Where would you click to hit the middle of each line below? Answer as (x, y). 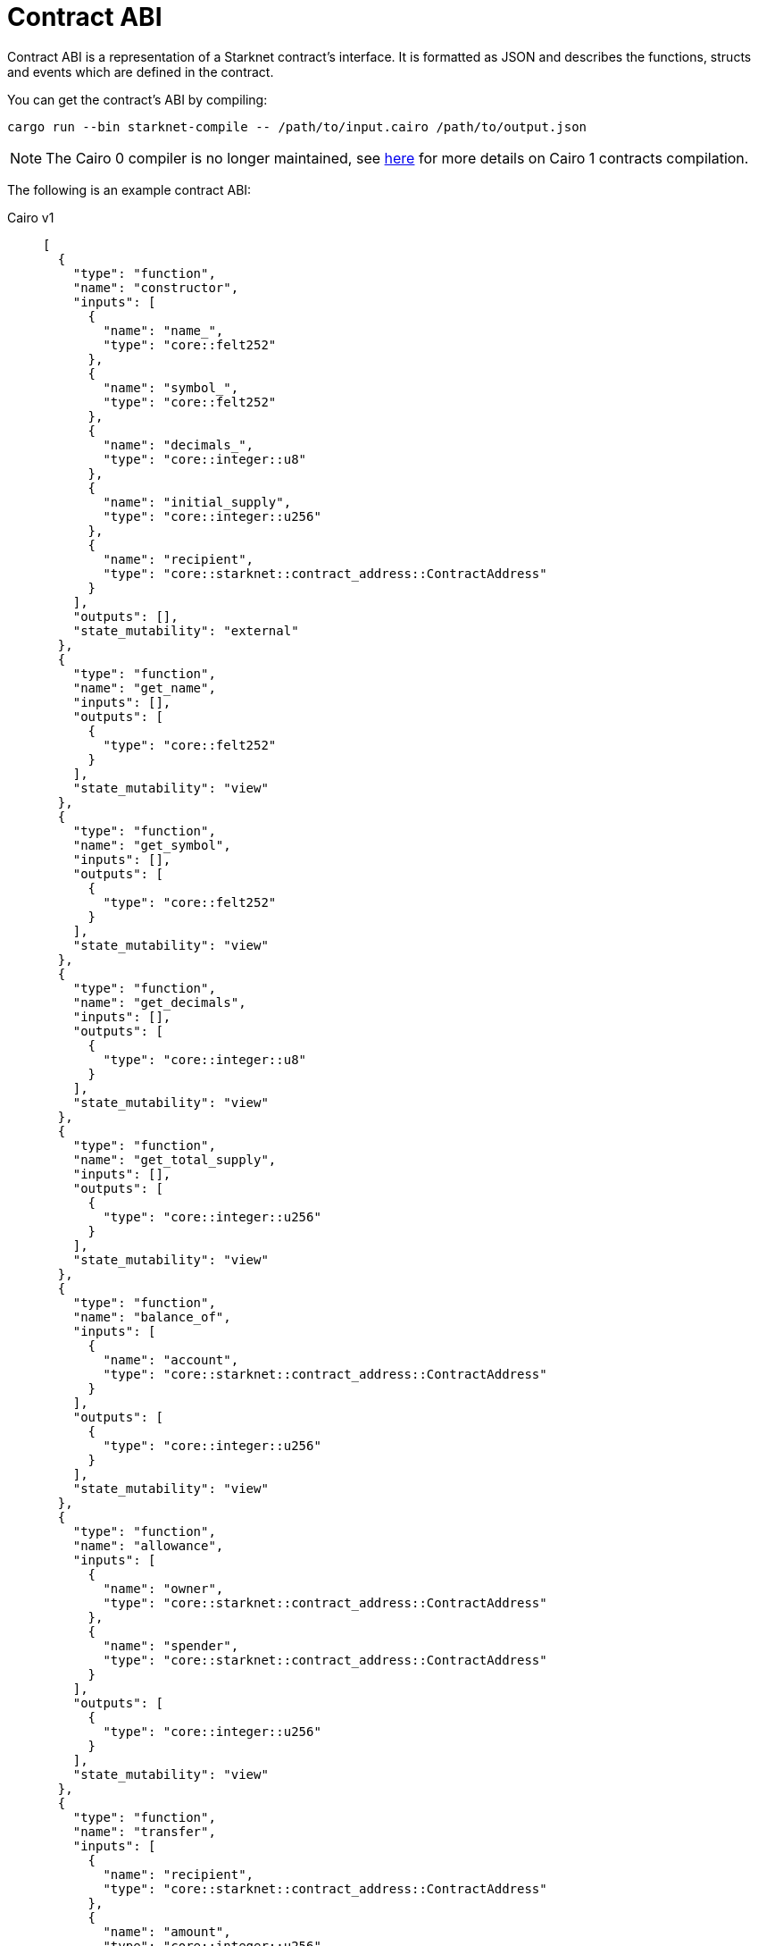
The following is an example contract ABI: (129, 189)
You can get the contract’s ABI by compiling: (137, 99)
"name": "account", (171, 1359)
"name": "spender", (171, 1645)
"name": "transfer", (144, 1831)
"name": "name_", (163, 330)
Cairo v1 (31, 217)
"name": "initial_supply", (197, 502)
